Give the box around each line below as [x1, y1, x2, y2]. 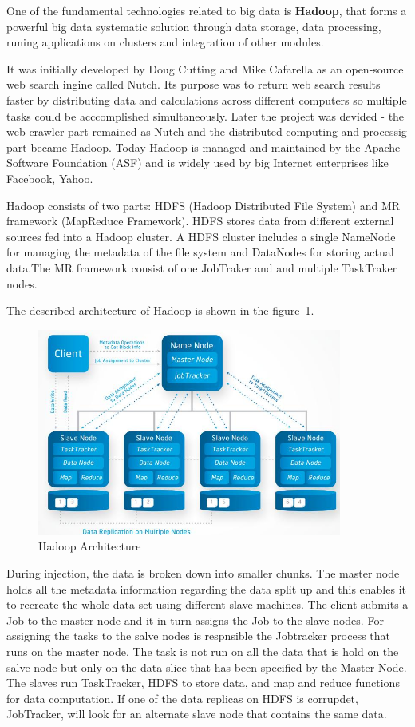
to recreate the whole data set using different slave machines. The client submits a [6, 596, 409, 613]
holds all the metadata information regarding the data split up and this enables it [6, 580, 406, 597]
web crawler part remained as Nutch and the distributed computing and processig [6, 123, 407, 140]
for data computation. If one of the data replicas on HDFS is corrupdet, [6, 689, 358, 706]
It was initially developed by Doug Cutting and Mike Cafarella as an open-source [6, 60, 404, 77]
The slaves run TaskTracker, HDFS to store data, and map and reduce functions [6, 674, 400, 691]
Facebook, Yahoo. [6, 169, 93, 186]
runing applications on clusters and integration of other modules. [6, 34, 324, 50]
